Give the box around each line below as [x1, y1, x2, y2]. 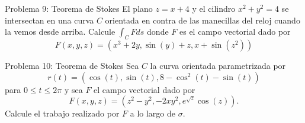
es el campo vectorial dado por [179, 25, 291, 38]
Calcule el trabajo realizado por [5, 107, 120, 119]
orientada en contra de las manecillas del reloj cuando [105, 14, 300, 26]
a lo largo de [130, 107, 176, 119]
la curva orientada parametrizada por [150, 59, 286, 71]
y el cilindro [192, 2, 236, 14]
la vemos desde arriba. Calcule [5, 25, 115, 38]
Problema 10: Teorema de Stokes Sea [5, 59, 139, 71]
